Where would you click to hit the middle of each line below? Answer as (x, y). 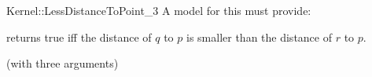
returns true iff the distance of (79, 37)
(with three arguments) (63, 63)
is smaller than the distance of (259, 37)
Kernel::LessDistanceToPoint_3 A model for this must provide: (159, 10)
